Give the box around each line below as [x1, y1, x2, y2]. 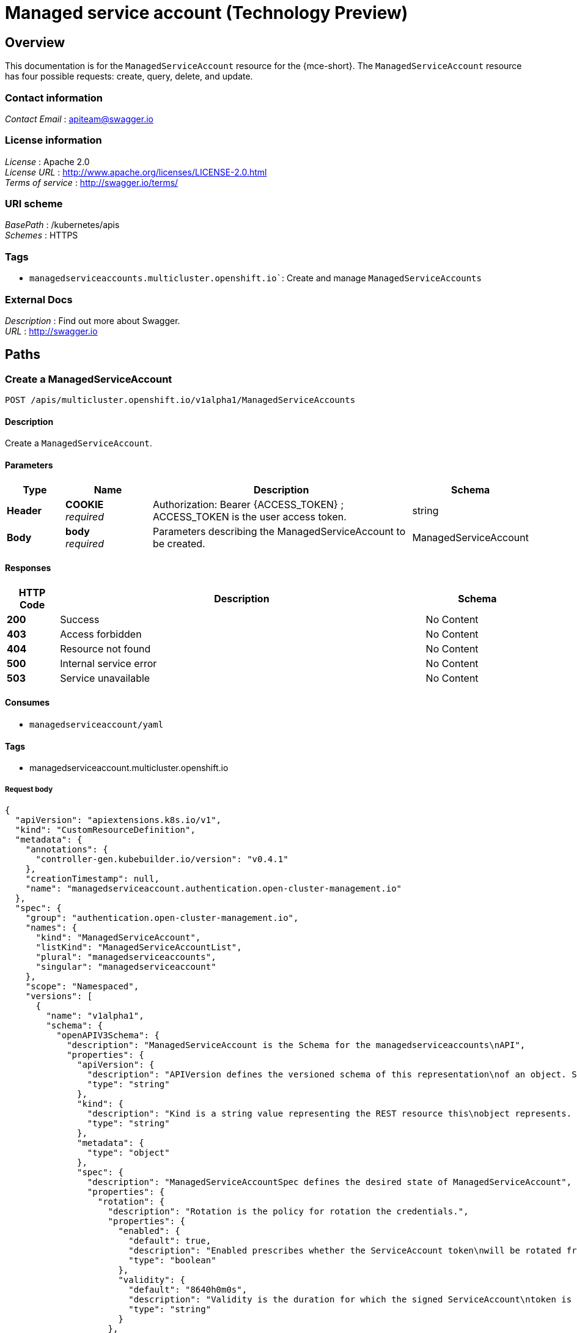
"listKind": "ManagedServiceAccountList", [35, 942, 242, 953]
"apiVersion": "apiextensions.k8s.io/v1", [15, 815, 222, 825]
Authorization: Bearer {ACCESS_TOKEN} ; [152, 498, 344, 511]
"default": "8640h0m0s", [128, 1285, 248, 1295]
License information [5, 134, 102, 147]
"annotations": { [25, 844, 108, 855]
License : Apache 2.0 [5, 156, 90, 167]
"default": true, [128, 1236, 211, 1246]
